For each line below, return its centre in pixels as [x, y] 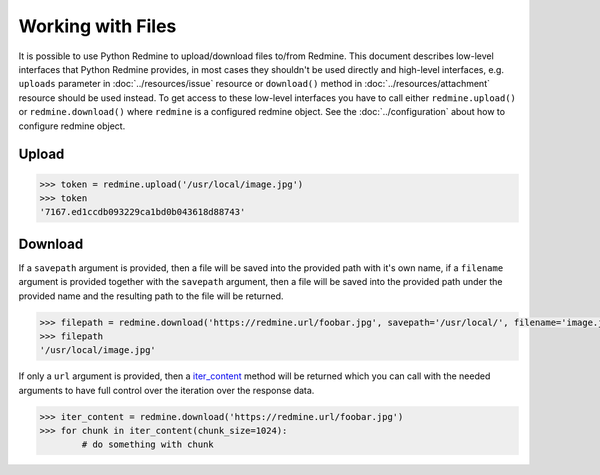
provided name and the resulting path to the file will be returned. [151, 296]
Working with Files [97, 26]
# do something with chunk [147, 444]
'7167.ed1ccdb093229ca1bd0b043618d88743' [142, 212]
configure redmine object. [72, 126]
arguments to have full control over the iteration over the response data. [166, 390]
